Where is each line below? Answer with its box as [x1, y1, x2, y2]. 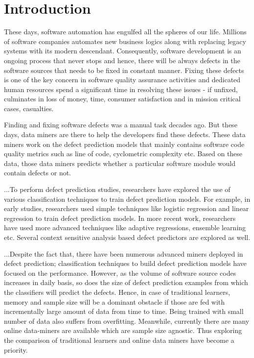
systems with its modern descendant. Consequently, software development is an [4, 46, 241, 56]
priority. [4, 344, 28, 355]
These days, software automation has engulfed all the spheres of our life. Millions [4, 26, 247, 37]
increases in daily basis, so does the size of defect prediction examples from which [4, 277, 248, 287]
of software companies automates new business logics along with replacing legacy [4, 36, 246, 46]
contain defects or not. [4, 167, 71, 178]
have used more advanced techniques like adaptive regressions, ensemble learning [4, 222, 246, 233]
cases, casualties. [4, 103, 54, 113]
